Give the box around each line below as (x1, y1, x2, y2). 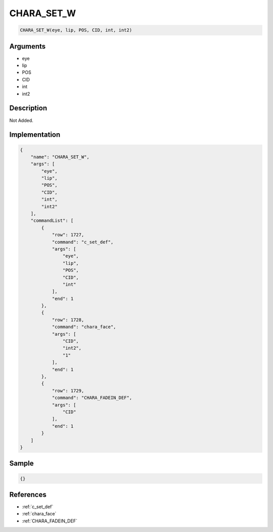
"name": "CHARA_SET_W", (30, 154, 89, 159)
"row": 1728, (52, 317, 84, 322)
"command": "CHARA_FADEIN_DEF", (52, 395, 132, 401)
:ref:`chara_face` (22, 511, 57, 517)
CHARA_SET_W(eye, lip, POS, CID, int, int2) (20, 27, 132, 33)
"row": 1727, (52, 232, 84, 238)
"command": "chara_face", (52, 324, 116, 330)
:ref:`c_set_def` (22, 504, 54, 510)
